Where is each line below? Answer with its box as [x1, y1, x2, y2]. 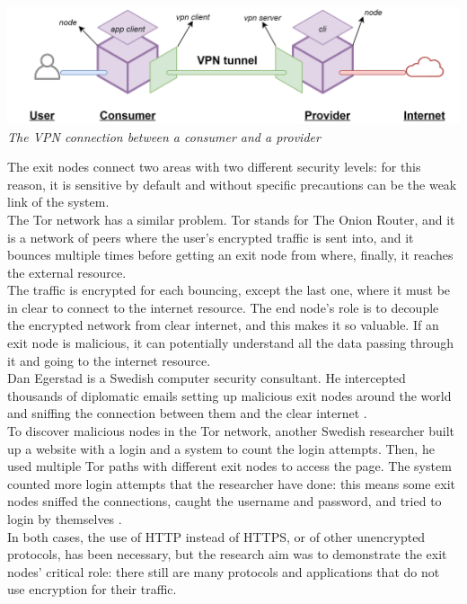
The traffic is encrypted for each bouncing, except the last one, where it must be [7, 280, 451, 299]
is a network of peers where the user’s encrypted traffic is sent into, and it [7, 227, 414, 246]
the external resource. [7, 262, 127, 281]
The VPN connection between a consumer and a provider [7, 127, 321, 146]
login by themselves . [7, 510, 122, 528]
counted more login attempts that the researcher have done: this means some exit [7, 474, 456, 493]
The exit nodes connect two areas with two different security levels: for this [7, 157, 421, 176]
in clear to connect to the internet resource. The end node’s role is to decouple [7, 298, 439, 316]
